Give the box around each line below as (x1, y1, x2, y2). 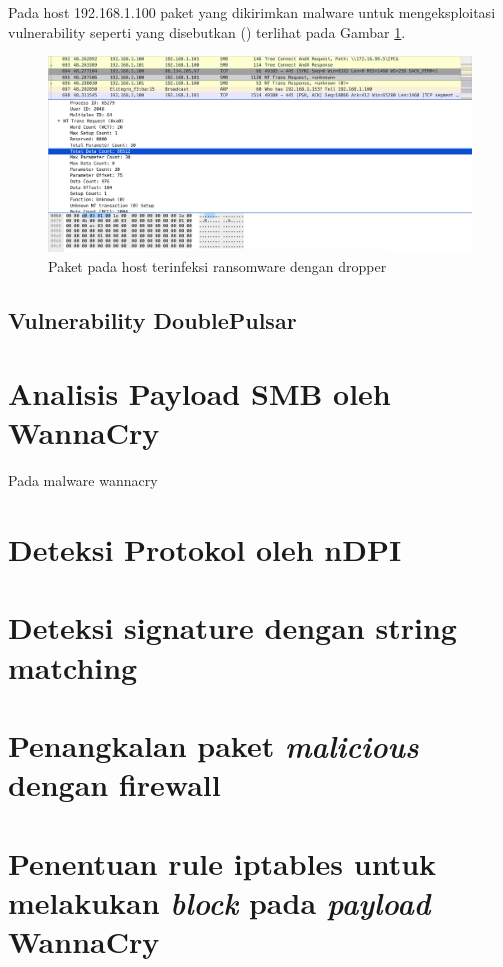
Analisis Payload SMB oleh (8, 373, 391, 414)
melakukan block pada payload (8, 881, 431, 923)
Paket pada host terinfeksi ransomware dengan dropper (48, 255, 387, 276)
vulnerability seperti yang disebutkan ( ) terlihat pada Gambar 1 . (8, 21, 406, 42)
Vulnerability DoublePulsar (8, 304, 297, 335)
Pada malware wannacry (8, 470, 158, 491)
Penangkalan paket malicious (8, 725, 419, 767)
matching (8, 646, 138, 687)
